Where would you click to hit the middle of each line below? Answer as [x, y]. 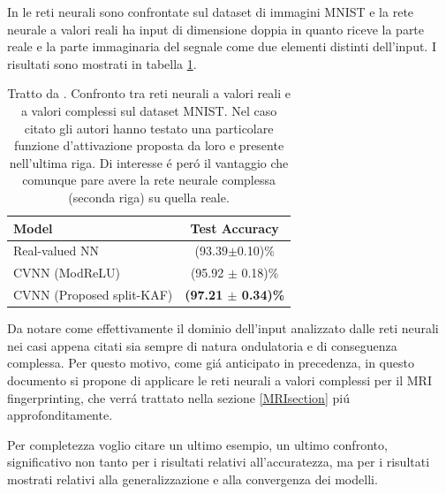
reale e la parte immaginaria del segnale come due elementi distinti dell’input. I [222, 46]
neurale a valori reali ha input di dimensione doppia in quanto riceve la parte [216, 29]
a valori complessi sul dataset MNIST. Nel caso [149, 110]
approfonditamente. [60, 415]
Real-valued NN [57, 251]
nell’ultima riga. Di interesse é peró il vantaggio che [149, 162]
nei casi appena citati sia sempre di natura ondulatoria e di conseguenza [202, 345]
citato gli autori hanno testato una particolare [149, 128]
